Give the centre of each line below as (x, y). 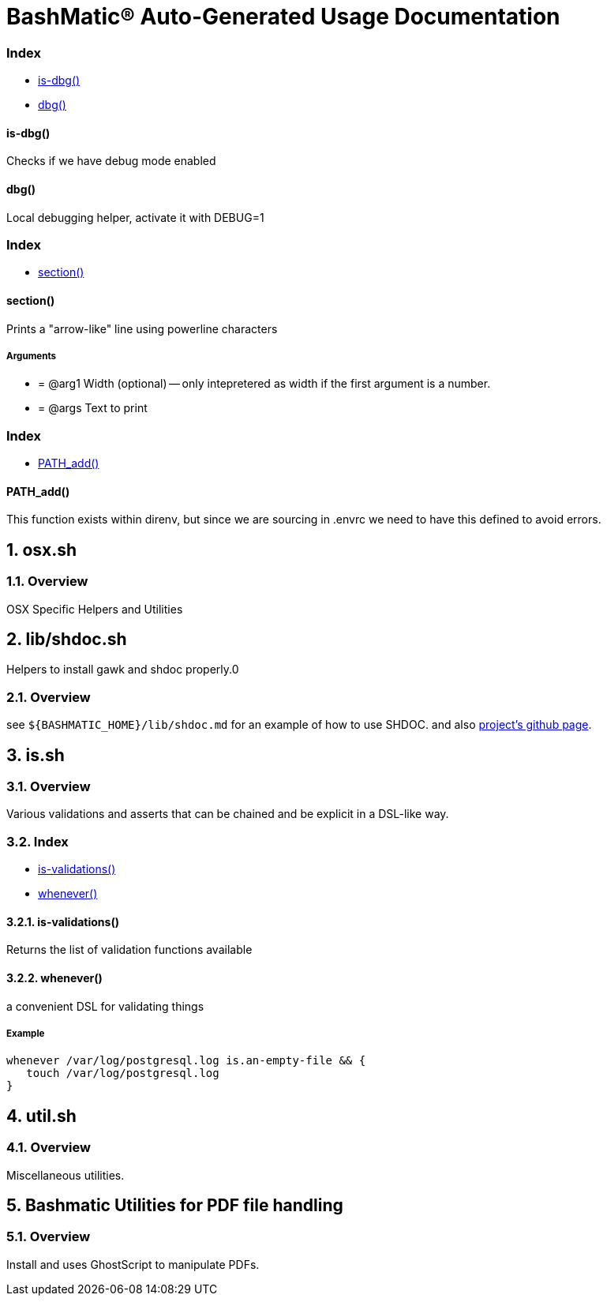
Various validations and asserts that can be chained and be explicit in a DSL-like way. (228, 814)
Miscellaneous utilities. (66, 1175)
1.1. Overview (47, 582)
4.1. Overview (49, 1148)
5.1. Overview (49, 1237)
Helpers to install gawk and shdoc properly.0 (123, 670)
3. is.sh (36, 755)
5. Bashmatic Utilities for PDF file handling (175, 1205)
